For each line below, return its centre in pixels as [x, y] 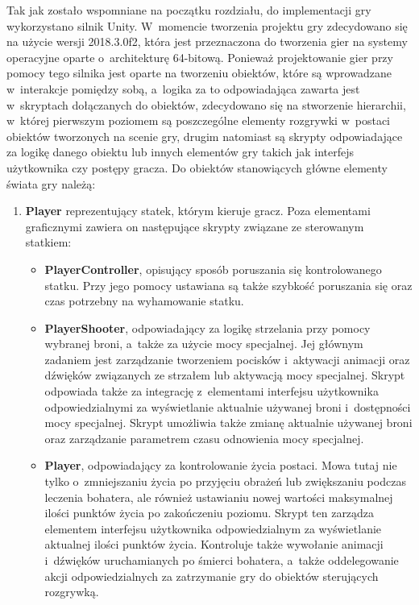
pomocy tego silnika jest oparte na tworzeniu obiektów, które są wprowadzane [199, 73]
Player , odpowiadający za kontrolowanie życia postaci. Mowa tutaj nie [221, 465]
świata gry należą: [51, 183]
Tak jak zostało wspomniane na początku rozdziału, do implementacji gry [189, 10]
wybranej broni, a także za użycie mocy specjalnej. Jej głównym [204, 344]
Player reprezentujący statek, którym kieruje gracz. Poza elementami [198, 211]
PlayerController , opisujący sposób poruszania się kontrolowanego [213, 269]
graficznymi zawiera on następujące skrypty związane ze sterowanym [195, 226]
